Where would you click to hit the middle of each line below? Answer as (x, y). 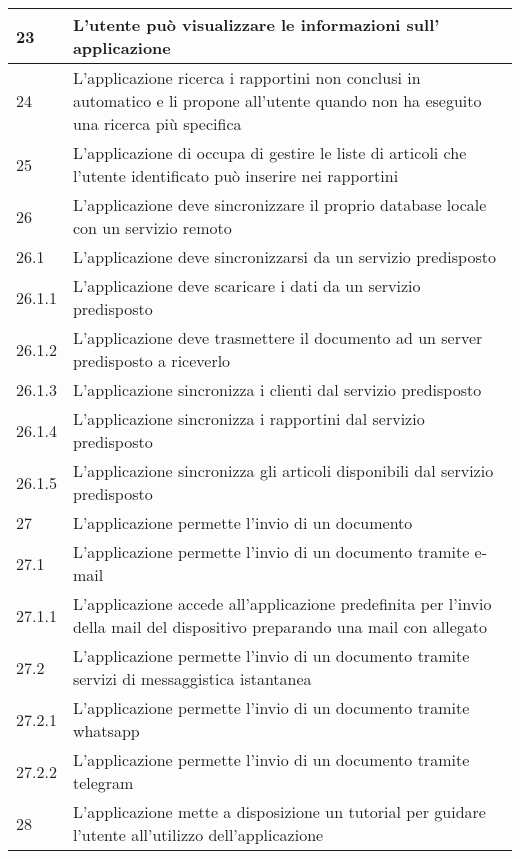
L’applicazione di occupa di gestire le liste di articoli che (269, 152)
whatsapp (106, 730)
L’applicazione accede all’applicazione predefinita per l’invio (282, 603)
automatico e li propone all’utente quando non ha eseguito (277, 100)
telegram (103, 782)
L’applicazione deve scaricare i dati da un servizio (246, 285)
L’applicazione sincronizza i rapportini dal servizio (248, 418)
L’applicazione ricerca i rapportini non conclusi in (246, 77)
